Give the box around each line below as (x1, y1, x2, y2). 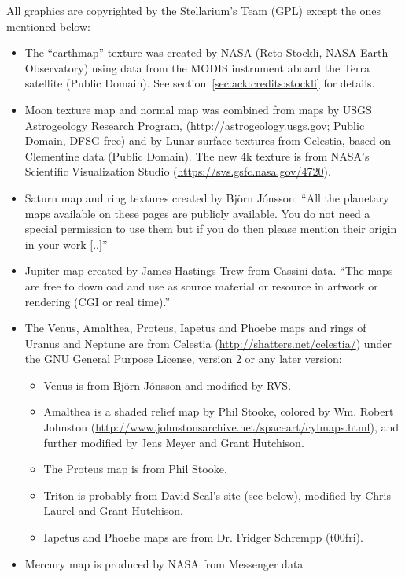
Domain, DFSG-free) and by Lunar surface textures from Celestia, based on (24, 132, 392, 149)
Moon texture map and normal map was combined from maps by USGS (24, 101, 372, 117)
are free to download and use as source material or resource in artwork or (24, 277, 378, 294)
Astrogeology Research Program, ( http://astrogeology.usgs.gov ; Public (24, 117, 365, 133)
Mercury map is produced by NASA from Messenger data (24, 555, 304, 571)
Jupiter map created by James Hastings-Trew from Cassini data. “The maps (24, 262, 393, 279)
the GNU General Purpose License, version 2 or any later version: (24, 350, 342, 367)
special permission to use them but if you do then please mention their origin (24, 220, 397, 237)
